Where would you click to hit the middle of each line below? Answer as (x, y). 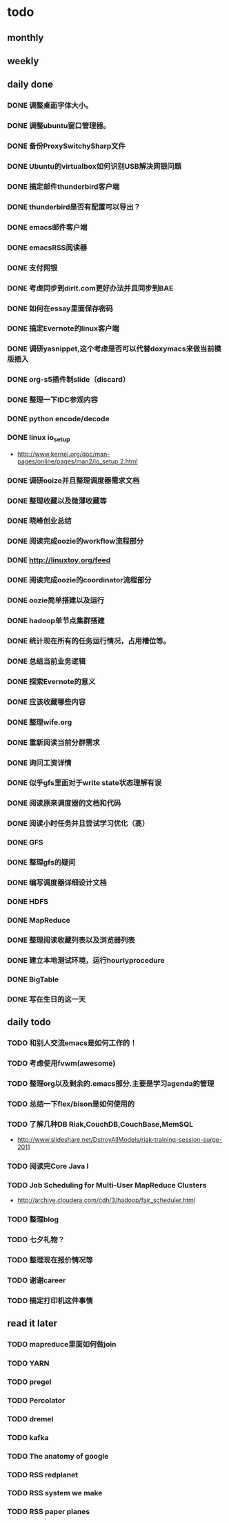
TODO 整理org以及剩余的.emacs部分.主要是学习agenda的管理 (111, 1083)
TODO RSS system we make (55, 1493)
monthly (26, 38)
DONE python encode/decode (58, 419)
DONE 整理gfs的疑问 (41, 862)
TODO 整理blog (33, 1219)
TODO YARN (28, 1363)
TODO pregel (29, 1382)
